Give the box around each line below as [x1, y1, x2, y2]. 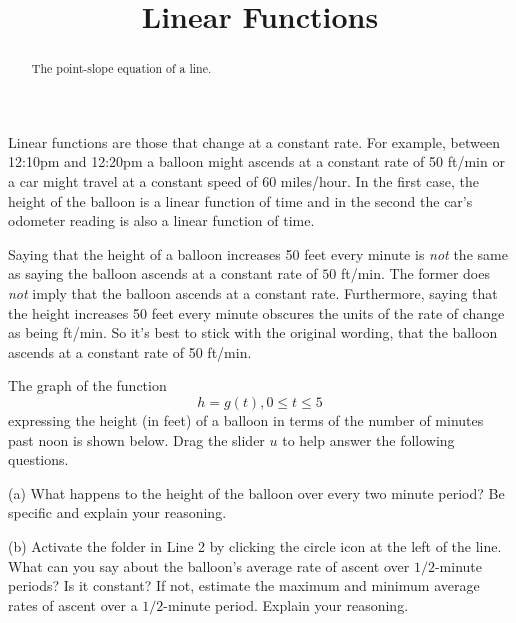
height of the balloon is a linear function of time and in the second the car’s [8, 190, 473, 211]
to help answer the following [282, 429, 455, 450]
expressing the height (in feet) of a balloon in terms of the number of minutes [8, 409, 484, 430]
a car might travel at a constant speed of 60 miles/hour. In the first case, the [8, 171, 480, 192]
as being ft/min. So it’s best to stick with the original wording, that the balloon [8, 322, 498, 343]
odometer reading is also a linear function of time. [8, 210, 315, 231]
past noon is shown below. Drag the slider [8, 429, 265, 450]
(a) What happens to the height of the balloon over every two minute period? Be [8, 482, 505, 503]
